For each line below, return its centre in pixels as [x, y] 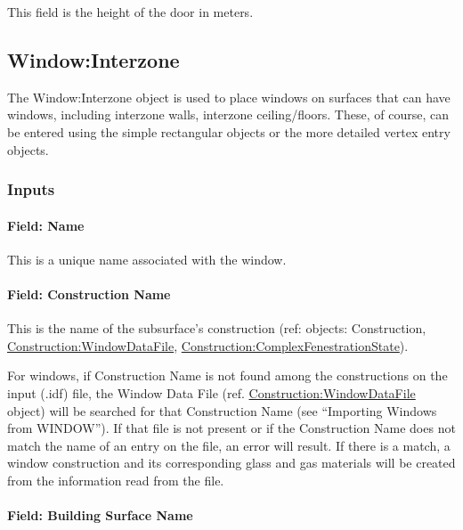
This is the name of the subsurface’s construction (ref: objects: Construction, [217, 328]
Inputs [31, 189]
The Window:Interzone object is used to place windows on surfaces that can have [229, 97]
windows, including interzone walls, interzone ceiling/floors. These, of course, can [228, 114]
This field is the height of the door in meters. [130, 12]
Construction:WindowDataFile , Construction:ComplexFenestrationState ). [208, 345]
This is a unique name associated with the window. [147, 259]
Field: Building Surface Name [100, 515]
